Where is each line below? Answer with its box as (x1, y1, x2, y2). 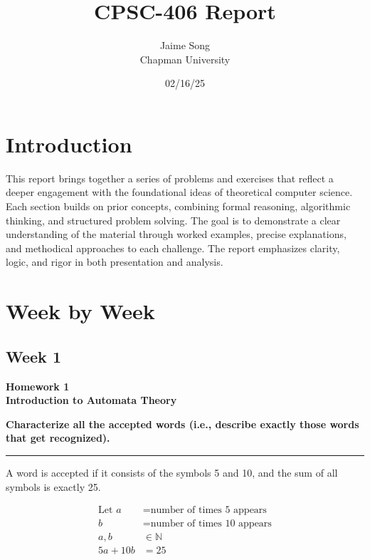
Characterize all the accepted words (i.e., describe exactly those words (6, 416, 359, 431)
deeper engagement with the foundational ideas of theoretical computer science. (6, 185, 353, 199)
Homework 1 (6, 378, 70, 393)
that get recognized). (6, 430, 110, 445)
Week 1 (6, 345, 61, 367)
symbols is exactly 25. (6, 479, 101, 494)
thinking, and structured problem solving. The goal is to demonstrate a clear (6, 212, 341, 227)
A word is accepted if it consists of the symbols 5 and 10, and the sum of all (6, 465, 338, 479)
